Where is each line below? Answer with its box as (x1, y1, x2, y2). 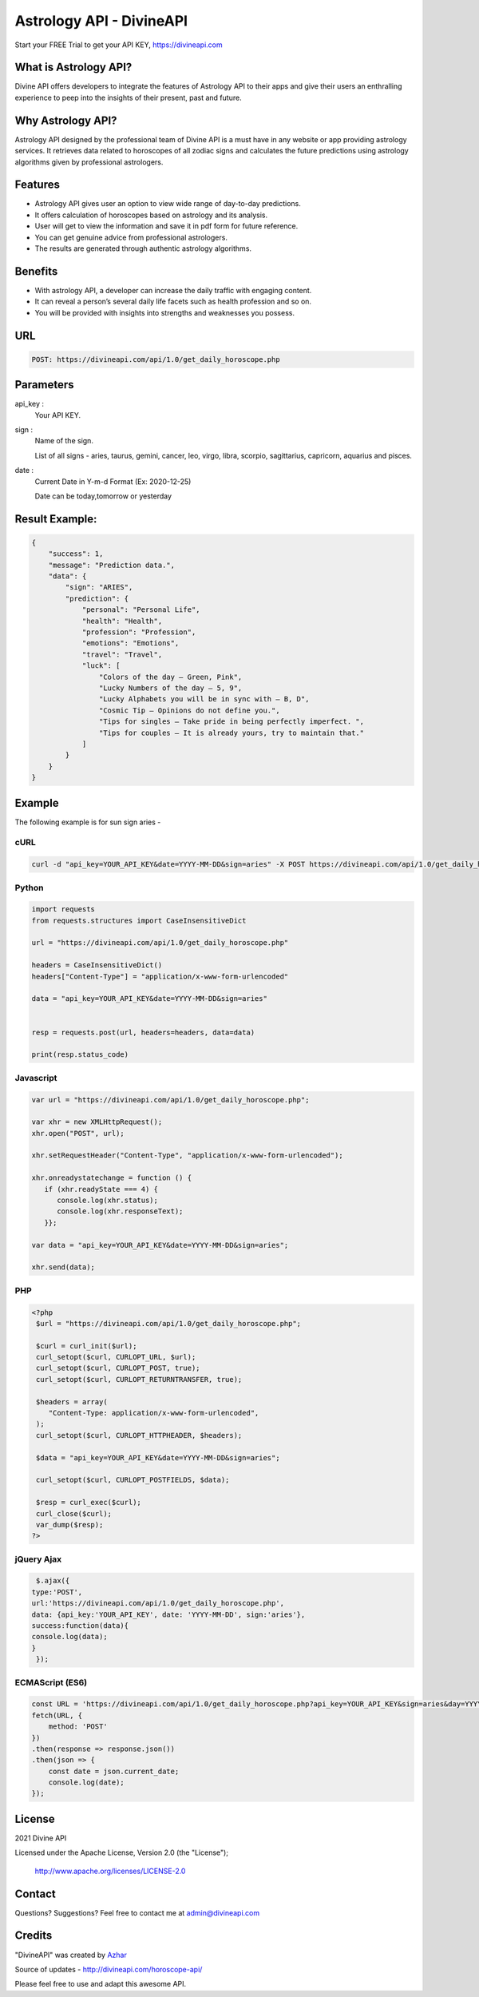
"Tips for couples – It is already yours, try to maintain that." (98, 728, 365, 737)
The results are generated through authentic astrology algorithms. (34, 244, 251, 253)
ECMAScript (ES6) (14, 1677, 88, 1688)
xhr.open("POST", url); (31, 1129, 125, 1137)
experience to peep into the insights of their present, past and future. (14, 93, 243, 102)
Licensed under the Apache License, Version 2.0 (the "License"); (14, 1848, 229, 1857)
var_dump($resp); (36, 1520, 104, 1529)
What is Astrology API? (14, 61, 133, 74)
